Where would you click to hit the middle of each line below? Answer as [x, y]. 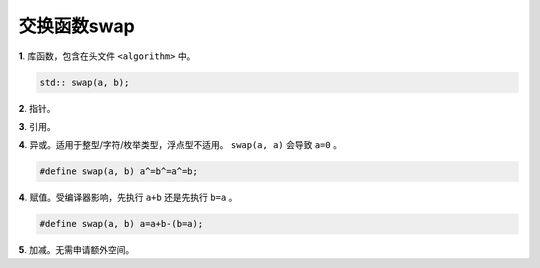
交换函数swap [76, 26]
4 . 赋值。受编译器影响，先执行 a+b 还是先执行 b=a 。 [128, 197]
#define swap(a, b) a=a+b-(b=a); [121, 224]
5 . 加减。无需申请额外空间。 [76, 250]
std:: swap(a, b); [84, 82]
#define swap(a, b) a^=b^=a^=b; [119, 171]
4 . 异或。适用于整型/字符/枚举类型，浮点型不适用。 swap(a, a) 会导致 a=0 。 [180, 145]
